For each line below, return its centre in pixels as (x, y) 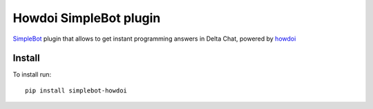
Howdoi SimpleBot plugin (87, 18)
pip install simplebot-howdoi (76, 90)
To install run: (32, 75)
